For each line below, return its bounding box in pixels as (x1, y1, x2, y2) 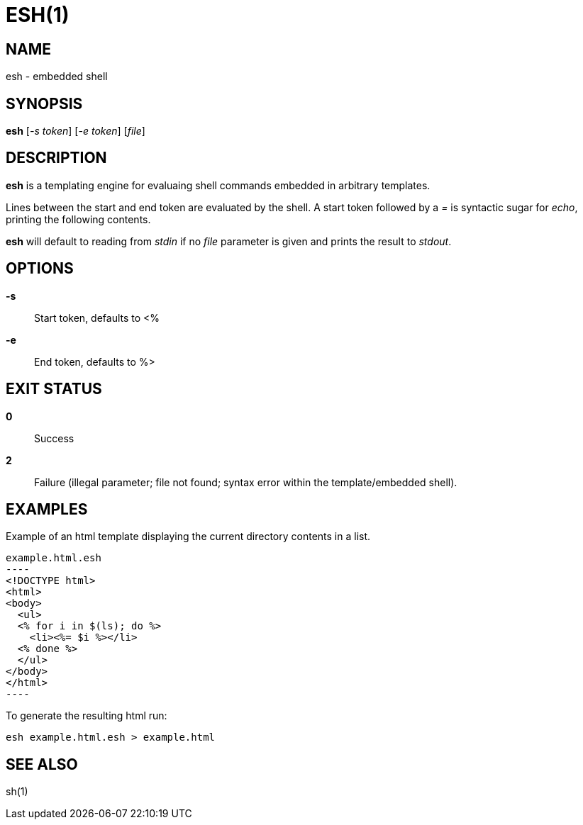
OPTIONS (6, 259, 74, 278)
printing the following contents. (6, 213, 151, 225)
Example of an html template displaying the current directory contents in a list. (6, 530, 371, 543)
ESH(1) (6, 3, 70, 27)
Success (34, 432, 74, 444)
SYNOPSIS (6, 94, 83, 113)
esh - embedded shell (6, 70, 108, 83)
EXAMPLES (6, 500, 88, 518)
